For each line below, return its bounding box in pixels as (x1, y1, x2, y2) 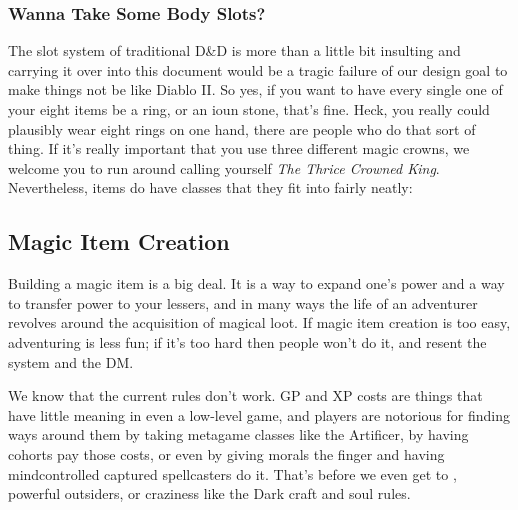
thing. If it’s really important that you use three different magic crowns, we (8, 138, 470, 159)
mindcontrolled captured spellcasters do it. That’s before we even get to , (8, 463, 457, 484)
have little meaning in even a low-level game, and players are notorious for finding (8, 404, 510, 425)
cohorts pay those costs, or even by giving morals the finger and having (8, 443, 445, 464)
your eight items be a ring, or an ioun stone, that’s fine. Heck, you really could (8, 99, 490, 119)
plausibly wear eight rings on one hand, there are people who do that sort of (8, 118, 476, 139)
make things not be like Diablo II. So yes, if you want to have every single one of (8, 79, 503, 100)
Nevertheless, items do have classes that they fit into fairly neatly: (8, 177, 413, 198)
